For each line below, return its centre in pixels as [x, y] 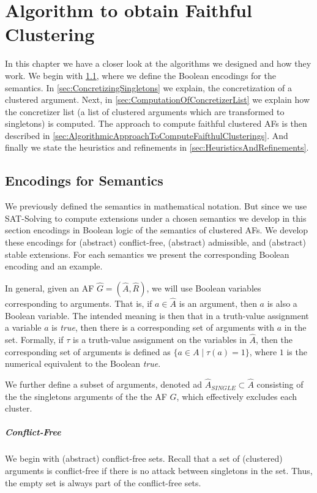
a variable [23, 327]
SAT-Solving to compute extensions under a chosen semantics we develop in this [156, 218]
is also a [282, 303]
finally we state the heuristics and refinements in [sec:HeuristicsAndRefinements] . [157, 147]
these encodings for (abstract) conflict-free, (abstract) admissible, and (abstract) [155, 242]
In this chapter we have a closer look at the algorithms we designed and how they [158, 63]
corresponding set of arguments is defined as [88, 351]
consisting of [280, 384]
